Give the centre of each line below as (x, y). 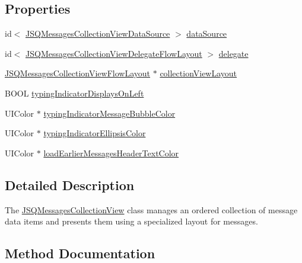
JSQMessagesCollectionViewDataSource (98, 33)
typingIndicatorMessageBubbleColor (109, 113)
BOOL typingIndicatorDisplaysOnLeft (74, 93)
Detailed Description (70, 185)
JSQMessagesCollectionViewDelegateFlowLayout (114, 53)
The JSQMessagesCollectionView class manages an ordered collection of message (151, 209)
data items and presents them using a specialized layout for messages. (131, 221)
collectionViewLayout (198, 73)
